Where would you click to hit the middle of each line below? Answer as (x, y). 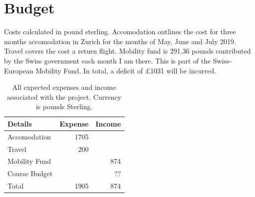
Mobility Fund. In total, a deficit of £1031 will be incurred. (126, 70)
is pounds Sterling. (64, 106)
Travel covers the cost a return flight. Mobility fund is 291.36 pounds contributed (127, 51)
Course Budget (30, 173)
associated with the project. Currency (64, 97)
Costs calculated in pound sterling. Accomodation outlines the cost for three (120, 32)
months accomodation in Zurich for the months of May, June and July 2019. (120, 41)
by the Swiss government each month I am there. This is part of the (107, 60)
